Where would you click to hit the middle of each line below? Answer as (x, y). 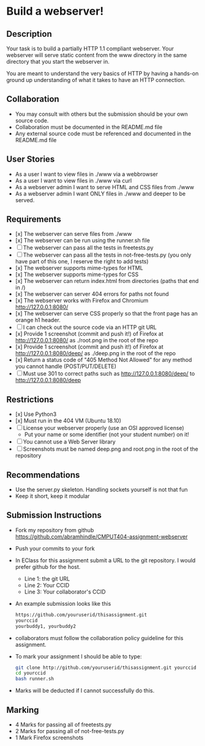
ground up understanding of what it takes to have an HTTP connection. (96, 80)
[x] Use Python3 (36, 414)
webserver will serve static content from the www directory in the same (97, 55)
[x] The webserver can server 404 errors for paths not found (92, 294)
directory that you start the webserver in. (58, 62)
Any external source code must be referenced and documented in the (103, 134)
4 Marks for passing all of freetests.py (63, 725)
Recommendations (43, 475)
